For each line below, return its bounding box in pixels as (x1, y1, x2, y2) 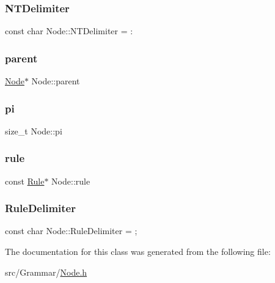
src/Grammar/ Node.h (5, 265, 87, 278)
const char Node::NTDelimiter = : (5, 24, 133, 37)
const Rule (5, 174, 45, 187)
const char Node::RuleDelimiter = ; (5, 224, 137, 237)
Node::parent (31, 75, 80, 87)
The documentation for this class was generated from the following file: (5, 245, 271, 258)
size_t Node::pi (5, 124, 62, 137)
